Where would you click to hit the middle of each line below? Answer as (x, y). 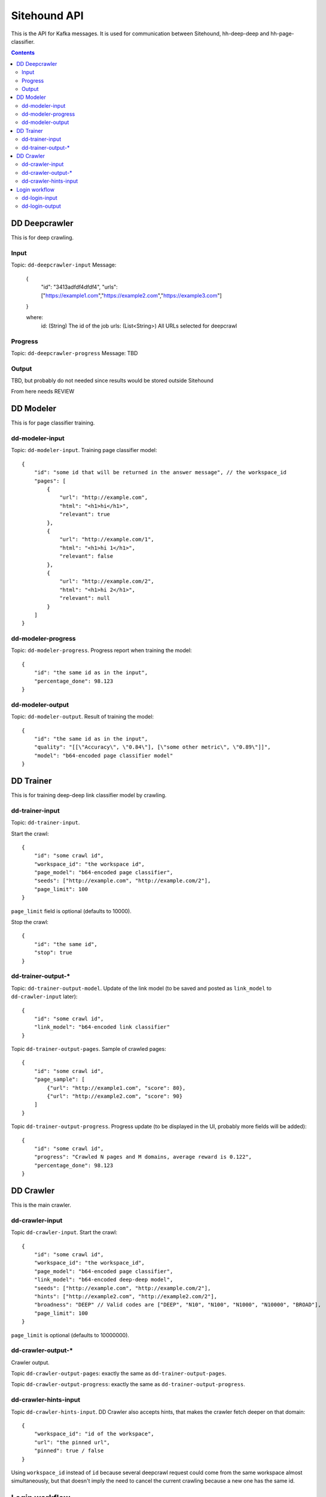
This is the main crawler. (41, 1205)
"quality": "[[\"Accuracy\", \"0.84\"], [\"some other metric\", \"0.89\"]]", (152, 747)
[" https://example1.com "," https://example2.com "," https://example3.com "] (131, 295)
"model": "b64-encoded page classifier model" (103, 755)
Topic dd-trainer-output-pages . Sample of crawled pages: (89, 1049)
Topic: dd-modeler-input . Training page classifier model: (84, 450)
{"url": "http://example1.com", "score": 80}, (116, 1088)
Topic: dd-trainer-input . (45, 823)
